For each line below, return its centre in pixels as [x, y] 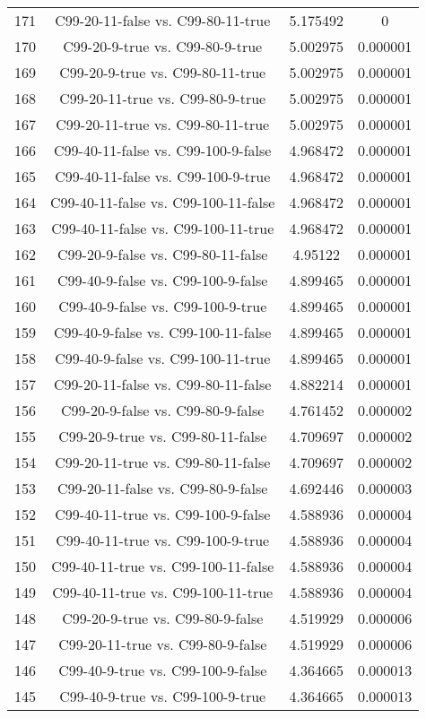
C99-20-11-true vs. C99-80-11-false [163, 462]
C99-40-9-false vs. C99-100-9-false [163, 280]
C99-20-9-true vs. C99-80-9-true [163, 46]
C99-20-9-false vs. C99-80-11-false [163, 254]
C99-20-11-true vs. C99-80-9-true [163, 98]
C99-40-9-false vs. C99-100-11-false [163, 332]
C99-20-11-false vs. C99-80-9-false [163, 488]
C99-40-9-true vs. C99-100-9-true [163, 696]
